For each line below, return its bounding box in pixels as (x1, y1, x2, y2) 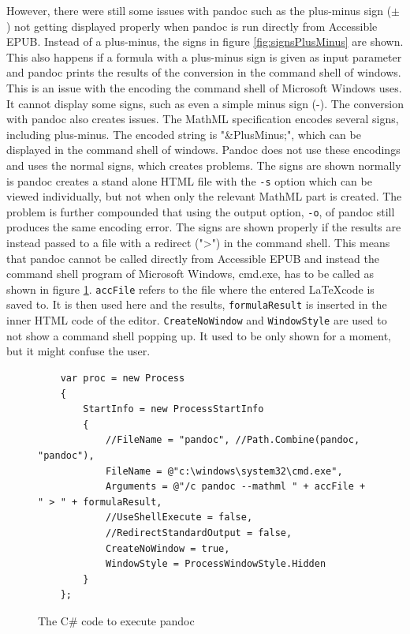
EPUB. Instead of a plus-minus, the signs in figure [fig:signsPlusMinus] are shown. (6, 33, 404, 50)
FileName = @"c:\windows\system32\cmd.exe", (105, 465, 343, 477)
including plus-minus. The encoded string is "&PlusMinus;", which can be (6, 126, 361, 142)
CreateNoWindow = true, (105, 542, 230, 554)
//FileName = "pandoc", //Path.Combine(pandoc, (105, 434, 360, 446)
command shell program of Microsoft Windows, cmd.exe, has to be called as (6, 265, 374, 282)
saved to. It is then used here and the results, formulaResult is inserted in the (6, 296, 387, 313)
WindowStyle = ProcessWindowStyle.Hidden (105, 558, 326, 570)
